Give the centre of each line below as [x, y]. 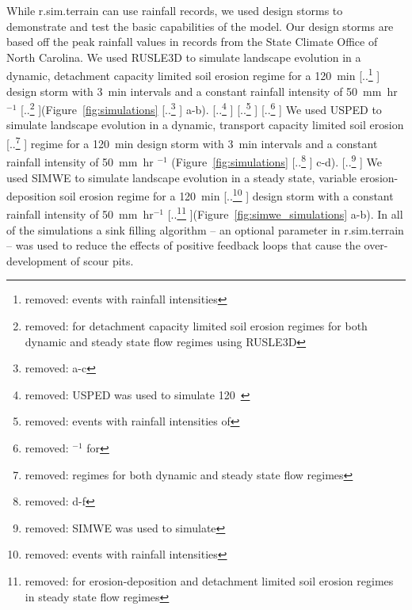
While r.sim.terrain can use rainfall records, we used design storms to [175, 10]
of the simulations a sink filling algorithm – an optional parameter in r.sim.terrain [205, 229]
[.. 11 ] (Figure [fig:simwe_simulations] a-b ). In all [285, 213]
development [37, 260]
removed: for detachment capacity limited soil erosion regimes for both [196, 326]
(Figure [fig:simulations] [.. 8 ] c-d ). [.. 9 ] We [277, 160]
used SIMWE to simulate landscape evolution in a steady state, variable [182, 177]
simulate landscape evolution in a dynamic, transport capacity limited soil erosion [205, 125]
